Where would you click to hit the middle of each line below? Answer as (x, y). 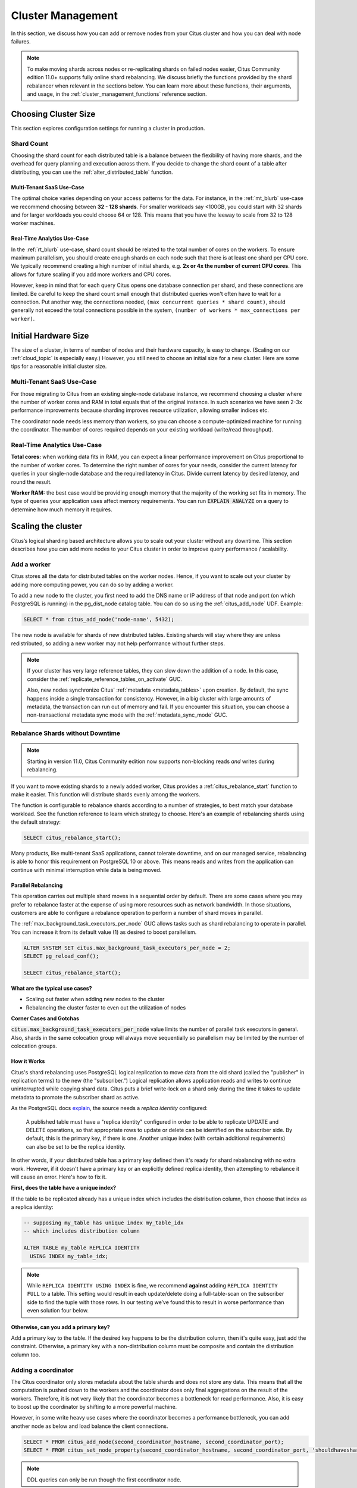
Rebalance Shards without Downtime (66, 733)
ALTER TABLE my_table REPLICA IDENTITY (82, 1248)
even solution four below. (58, 1311)
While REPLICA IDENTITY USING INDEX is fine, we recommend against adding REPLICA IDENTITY (152, 1286)
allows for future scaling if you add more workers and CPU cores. (91, 274)
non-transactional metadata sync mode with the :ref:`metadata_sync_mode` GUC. (127, 715)
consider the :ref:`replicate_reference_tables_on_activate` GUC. (105, 679)
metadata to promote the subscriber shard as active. (75, 1097)
